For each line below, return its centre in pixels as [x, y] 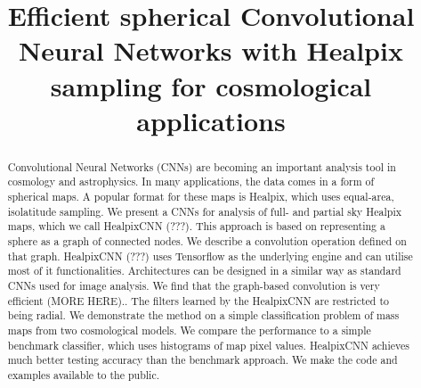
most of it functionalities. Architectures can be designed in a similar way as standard [204, 271]
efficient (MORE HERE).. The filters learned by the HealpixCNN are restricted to [198, 300]
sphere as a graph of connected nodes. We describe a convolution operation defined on [207, 241]
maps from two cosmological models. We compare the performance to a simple [189, 330]
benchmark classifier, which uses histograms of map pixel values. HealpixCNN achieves [208, 345]
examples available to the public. [83, 374]
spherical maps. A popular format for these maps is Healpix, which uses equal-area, [201, 197]
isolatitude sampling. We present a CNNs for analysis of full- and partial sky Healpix [204, 211]
